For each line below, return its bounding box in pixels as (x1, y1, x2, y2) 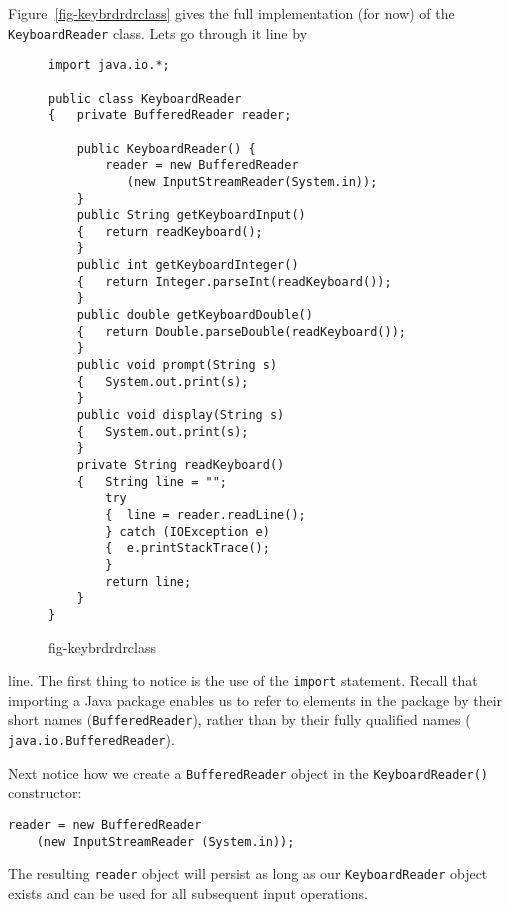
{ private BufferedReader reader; (48, 108, 292, 123)
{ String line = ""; (76, 474, 227, 489)
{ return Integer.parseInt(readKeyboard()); (76, 274, 392, 289)
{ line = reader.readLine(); (105, 507, 306, 522)
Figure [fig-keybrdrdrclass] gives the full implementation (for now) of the (8, 3, 455, 23)
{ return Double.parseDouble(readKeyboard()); (76, 324, 406, 339)
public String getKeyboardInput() (76, 208, 306, 223)
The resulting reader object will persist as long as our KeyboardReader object (8, 863, 488, 884)
